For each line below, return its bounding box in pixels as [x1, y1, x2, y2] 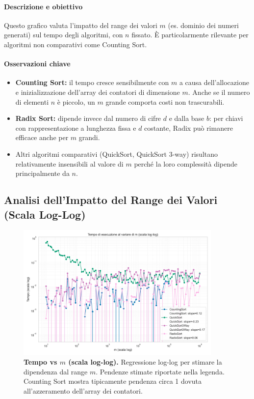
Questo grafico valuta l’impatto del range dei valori [4, 20, 157, 30]
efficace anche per [15, 132, 69, 142]
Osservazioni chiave [4, 58, 71, 69]
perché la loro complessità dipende [134, 158, 237, 169]
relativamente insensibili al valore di [15, 158, 124, 169]
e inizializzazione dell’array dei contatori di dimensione [15, 86, 180, 97]
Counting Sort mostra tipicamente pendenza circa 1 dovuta [24, 376, 202, 386]
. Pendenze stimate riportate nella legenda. [96, 366, 225, 376]
